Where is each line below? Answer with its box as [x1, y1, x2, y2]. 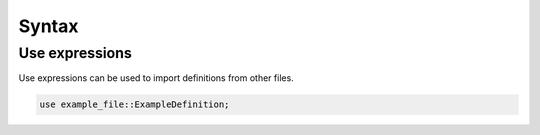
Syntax [18, 15, 79, 37]
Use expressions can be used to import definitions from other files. [18, 72, 294, 84]
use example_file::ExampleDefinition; [39, 99, 230, 110]
